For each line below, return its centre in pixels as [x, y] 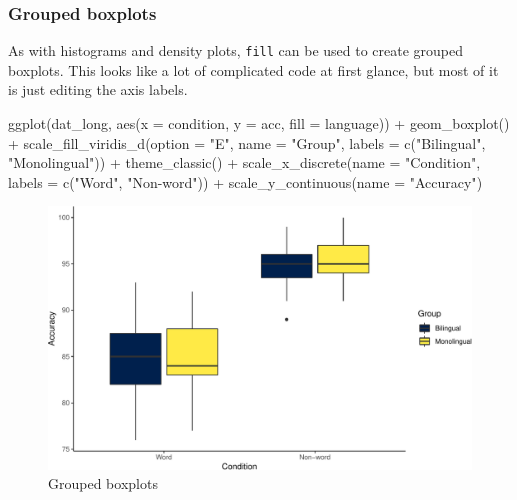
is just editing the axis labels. [98, 89]
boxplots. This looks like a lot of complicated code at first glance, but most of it [253, 69]
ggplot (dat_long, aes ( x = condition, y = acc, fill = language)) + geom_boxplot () [259, 123]
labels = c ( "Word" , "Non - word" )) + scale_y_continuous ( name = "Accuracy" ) [245, 181]
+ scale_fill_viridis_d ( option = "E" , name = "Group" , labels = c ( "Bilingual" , [247, 142]
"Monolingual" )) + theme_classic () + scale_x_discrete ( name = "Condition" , [244, 162]
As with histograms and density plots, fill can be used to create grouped [236, 50]
